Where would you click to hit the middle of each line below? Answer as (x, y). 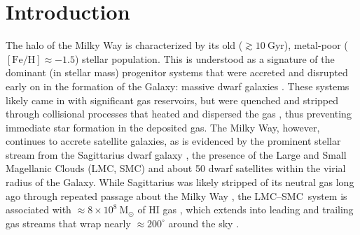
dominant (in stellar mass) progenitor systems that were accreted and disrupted (177, 72)
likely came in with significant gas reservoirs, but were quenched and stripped (172, 100)
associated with (39, 209)
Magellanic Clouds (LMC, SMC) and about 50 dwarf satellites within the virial (176, 168)
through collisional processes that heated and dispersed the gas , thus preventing (179, 114)
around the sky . (204, 223)
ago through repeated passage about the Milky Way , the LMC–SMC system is (176, 195)
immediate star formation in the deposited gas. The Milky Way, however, (163, 127)
